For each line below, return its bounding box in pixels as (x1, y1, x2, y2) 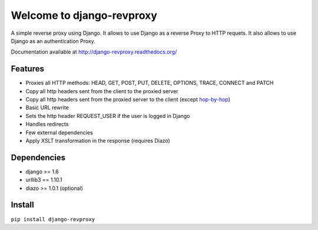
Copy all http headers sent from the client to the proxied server (25, 87, 179, 94)
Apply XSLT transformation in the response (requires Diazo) (25, 137, 170, 144)
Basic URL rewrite (25, 104, 69, 111)
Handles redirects (25, 121, 69, 128)
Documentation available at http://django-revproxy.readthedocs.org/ (11, 48, 177, 55)
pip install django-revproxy (11, 216, 95, 222)
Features (11, 64, 44, 74)
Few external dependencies (25, 129, 94, 136)
